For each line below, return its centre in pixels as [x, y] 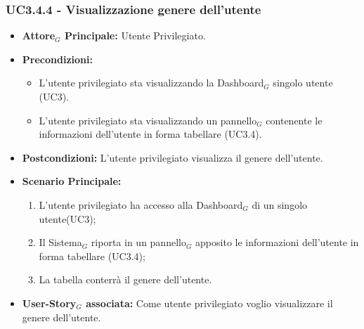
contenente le [294, 120]
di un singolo [280, 204]
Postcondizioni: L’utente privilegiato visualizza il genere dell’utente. [173, 157]
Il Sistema [60, 242]
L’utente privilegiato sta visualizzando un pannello [148, 120]
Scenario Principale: [72, 181]
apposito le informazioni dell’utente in [277, 242]
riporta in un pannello [138, 242]
